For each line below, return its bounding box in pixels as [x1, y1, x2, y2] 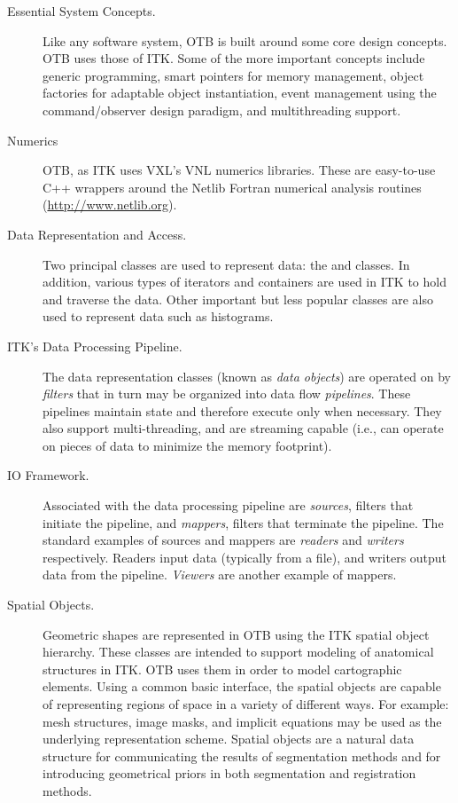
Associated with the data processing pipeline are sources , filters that [43, 496, 414, 515]
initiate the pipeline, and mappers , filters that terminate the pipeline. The [43, 513, 444, 531]
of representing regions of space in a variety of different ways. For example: [43, 695, 449, 712]
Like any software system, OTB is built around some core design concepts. [43, 31, 447, 50]
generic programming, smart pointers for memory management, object [43, 66, 424, 84]
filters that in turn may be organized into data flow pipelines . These [43, 384, 411, 403]
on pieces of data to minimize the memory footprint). [43, 436, 332, 454]
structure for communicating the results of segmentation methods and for [43, 746, 441, 765]
